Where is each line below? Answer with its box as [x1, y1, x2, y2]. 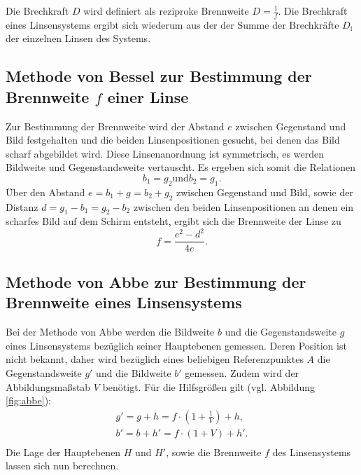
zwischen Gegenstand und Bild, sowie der [176, 184, 353, 199]
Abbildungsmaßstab [6, 379, 91, 394]
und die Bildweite [96, 365, 171, 380]
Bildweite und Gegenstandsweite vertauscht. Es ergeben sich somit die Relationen [6, 160, 356, 174]
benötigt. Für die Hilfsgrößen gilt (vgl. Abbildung [102, 379, 316, 394]
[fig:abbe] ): [6, 393, 51, 408]
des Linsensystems [272, 444, 351, 459]
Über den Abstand [6, 184, 85, 199]
